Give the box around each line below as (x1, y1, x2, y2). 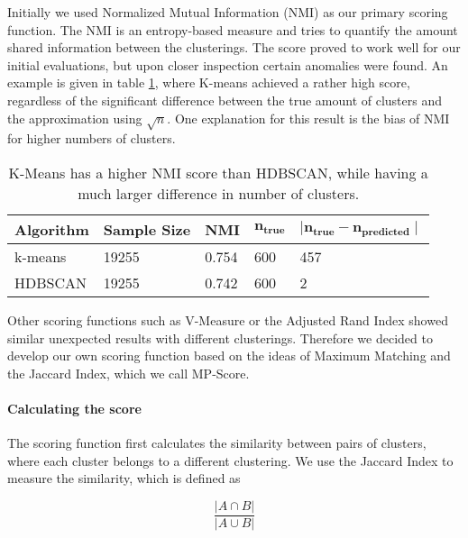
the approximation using (7, 108, 142, 127)
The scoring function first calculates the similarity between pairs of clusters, (7, 433, 427, 452)
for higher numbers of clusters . (7, 129, 176, 148)
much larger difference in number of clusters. (78, 182, 360, 204)
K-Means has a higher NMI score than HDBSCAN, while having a (8, 161, 428, 183)
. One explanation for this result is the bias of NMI (167, 108, 450, 127)
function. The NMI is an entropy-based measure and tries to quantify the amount (7, 20, 458, 39)
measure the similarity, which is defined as (7, 469, 241, 488)
